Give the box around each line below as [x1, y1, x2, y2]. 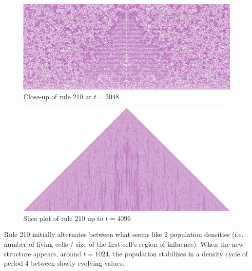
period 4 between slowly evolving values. [4, 258, 125, 268]
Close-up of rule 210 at [23, 91, 92, 101]
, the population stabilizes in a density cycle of [109, 248, 248, 258]
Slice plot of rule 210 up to [23, 213, 103, 223]
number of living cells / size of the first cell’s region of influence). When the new [4, 238, 244, 249]
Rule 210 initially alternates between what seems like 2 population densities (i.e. [4, 229, 244, 239]
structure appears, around [4, 248, 81, 258]
